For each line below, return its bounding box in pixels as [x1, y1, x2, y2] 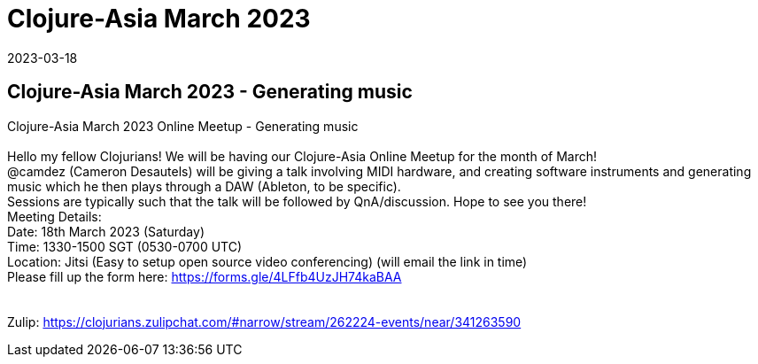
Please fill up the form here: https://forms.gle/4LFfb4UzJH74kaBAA [7, 268, 402, 284]
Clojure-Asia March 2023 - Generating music [7, 81, 413, 104]
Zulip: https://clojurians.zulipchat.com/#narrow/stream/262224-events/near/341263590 [7, 314, 522, 329]
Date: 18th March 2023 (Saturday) [7, 223, 205, 239]
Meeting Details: [7, 208, 102, 224]
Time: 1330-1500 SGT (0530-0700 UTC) [7, 238, 243, 254]
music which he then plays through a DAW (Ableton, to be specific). [7, 178, 401, 194]
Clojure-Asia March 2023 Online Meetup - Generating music [7, 118, 359, 134]
